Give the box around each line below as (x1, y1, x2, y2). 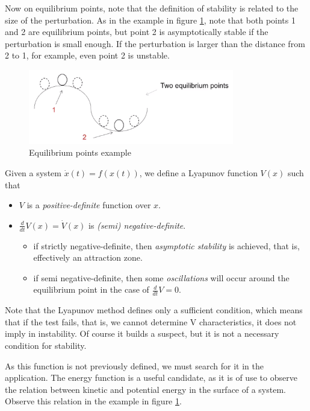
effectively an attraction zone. (33, 251, 143, 264)
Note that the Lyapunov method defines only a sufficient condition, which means (5, 304, 303, 316)
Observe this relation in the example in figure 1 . (5, 395, 182, 407)
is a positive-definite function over (26, 199, 151, 211)
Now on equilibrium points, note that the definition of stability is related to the (5, 2, 299, 14)
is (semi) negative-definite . (88, 218, 186, 231)
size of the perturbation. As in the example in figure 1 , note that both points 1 (5, 13, 296, 26)
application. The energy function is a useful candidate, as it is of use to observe (5, 371, 297, 384)
